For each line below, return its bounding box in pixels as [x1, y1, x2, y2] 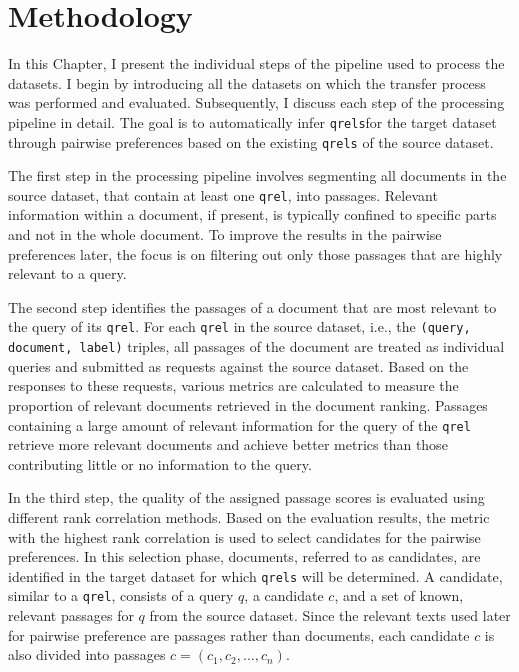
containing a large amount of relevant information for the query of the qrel [8, 414, 471, 435]
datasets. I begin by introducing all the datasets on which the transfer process [8, 72, 486, 93]
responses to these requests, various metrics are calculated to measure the [8, 375, 459, 396]
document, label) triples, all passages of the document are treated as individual [8, 336, 505, 357]
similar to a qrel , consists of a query [8, 585, 234, 606]
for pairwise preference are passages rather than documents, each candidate [8, 624, 470, 645]
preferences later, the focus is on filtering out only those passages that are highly [8, 243, 503, 264]
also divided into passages [8, 644, 166, 665]
